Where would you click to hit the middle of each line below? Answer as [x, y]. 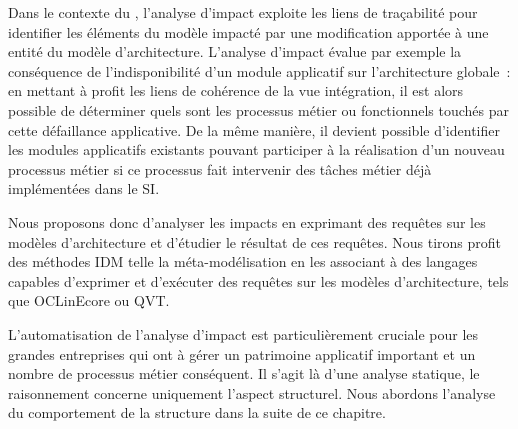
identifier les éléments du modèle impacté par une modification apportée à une [248, 31]
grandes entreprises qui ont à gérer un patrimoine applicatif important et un [242, 353]
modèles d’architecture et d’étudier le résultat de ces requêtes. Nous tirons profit [255, 241]
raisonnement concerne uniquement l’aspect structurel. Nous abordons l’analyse [252, 392]
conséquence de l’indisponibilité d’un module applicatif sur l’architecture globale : [259, 70]
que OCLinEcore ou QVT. [89, 300]
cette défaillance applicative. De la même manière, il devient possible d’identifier [254, 129]
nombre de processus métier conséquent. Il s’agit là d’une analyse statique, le [244, 373]
